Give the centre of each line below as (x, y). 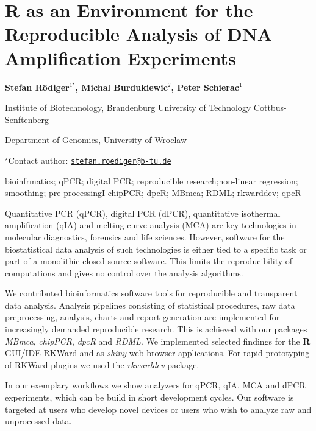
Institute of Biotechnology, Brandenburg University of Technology (128, 107)
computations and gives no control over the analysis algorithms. (124, 272)
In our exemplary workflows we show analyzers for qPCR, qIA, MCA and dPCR (155, 385)
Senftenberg (27, 119)
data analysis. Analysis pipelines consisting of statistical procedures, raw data (150, 305)
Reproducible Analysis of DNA (139, 34)
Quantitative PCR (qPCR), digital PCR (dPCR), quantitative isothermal (143, 213)
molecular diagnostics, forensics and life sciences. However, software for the (145, 237)
